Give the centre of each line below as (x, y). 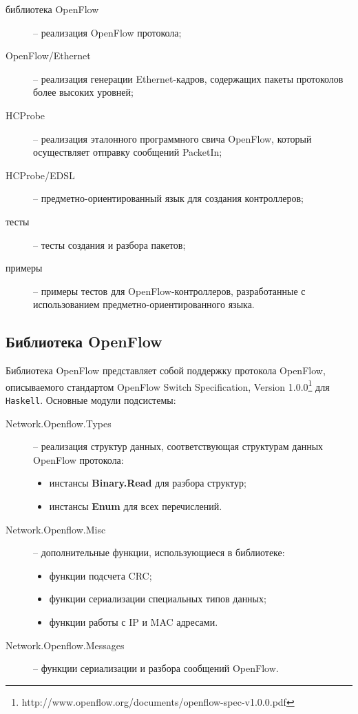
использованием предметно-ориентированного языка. (144, 304)
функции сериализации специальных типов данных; (158, 599)
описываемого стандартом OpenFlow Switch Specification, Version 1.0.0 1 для (168, 385)
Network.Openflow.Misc (56, 529)
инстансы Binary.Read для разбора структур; (148, 483)
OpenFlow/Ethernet (48, 55)
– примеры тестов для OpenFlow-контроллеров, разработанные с (169, 290)
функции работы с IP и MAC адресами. (134, 621)
